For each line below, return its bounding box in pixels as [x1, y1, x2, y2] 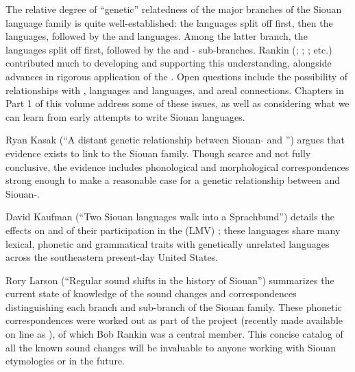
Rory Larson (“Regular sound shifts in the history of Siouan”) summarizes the [5, 272, 334, 287]
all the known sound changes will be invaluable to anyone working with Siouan [5, 340, 336, 354]
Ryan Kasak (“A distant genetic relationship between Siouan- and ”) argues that [5, 132, 345, 147]
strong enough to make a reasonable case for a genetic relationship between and [5, 173, 341, 187]
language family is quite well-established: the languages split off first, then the [5, 15, 333, 30]
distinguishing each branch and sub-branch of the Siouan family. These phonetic [5, 299, 342, 314]
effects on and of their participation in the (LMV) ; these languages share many [5, 222, 341, 237]
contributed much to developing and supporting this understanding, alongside [5, 56, 332, 70]
